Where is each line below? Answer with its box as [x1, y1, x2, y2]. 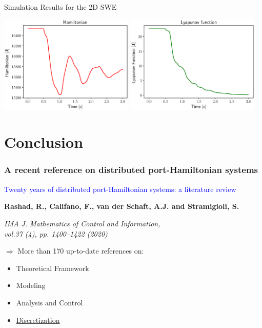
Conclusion [4, 131, 84, 152]
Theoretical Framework [16, 262, 89, 273]
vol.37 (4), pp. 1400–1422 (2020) [4, 228, 108, 239]
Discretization [16, 314, 60, 325]
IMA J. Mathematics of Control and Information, [4, 218, 160, 228]
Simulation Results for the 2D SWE [4, 2, 117, 12]
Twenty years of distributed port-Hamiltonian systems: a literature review [4, 183, 236, 194]
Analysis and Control [16, 297, 83, 307]
